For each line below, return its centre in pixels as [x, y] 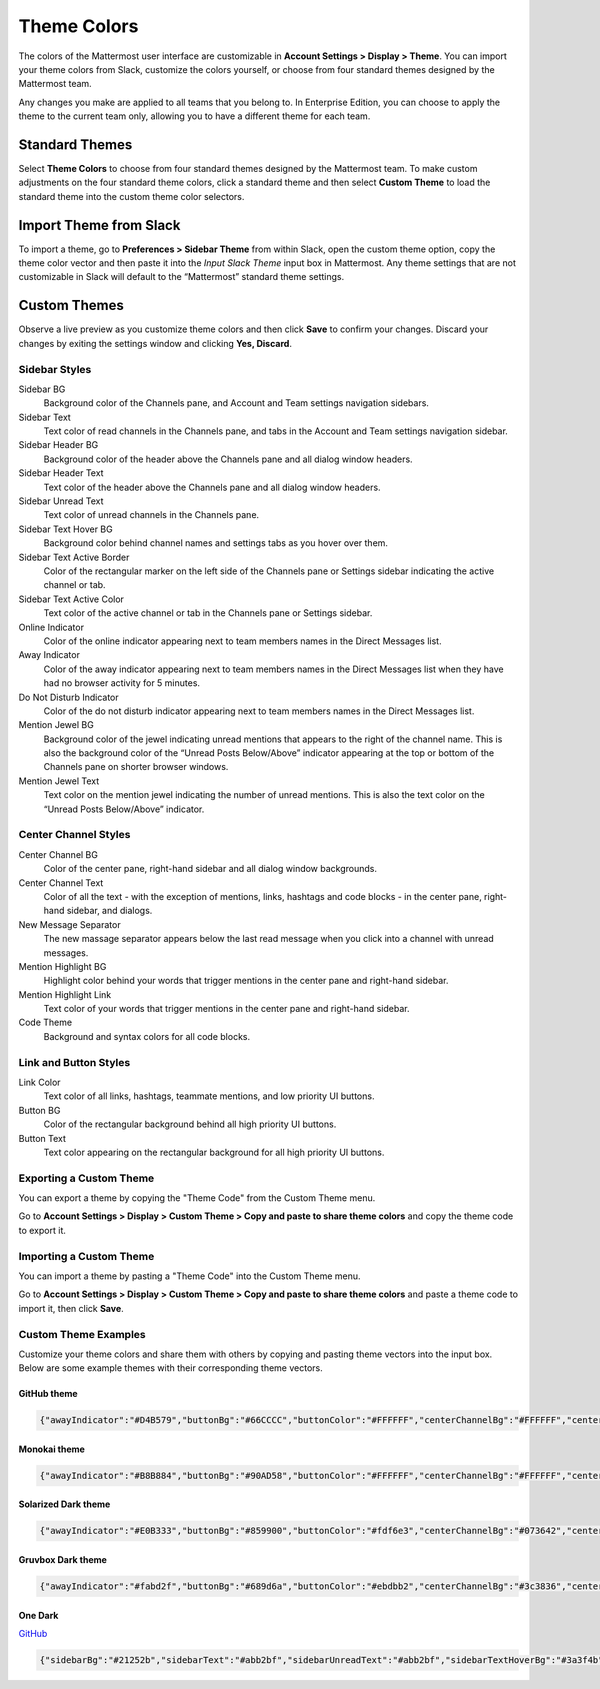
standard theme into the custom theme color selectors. [131, 196]
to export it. [42, 1230]
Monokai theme [51, 1449]
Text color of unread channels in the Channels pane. [151, 515]
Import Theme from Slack [99, 225]
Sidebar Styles [55, 369]
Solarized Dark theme [64, 1504]
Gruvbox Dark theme [62, 1560]
